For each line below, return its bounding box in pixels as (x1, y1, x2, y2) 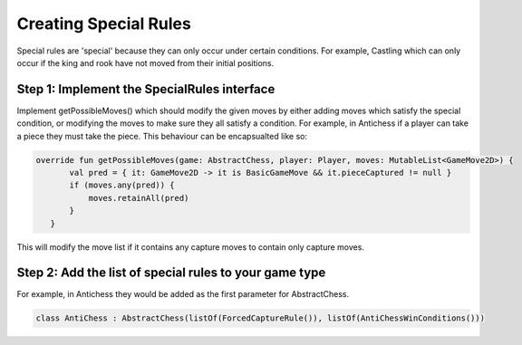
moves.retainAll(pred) (88, 193, 189, 203)
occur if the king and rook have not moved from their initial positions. (16, 57, 275, 68)
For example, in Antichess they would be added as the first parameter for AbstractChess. (16, 289, 349, 300)
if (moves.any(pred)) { (69, 180, 176, 190)
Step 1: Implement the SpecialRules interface (16, 81, 275, 97)
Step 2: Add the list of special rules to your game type (16, 265, 326, 281)
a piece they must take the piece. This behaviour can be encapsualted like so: (16, 130, 308, 141)
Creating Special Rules (16, 14, 192, 34)
